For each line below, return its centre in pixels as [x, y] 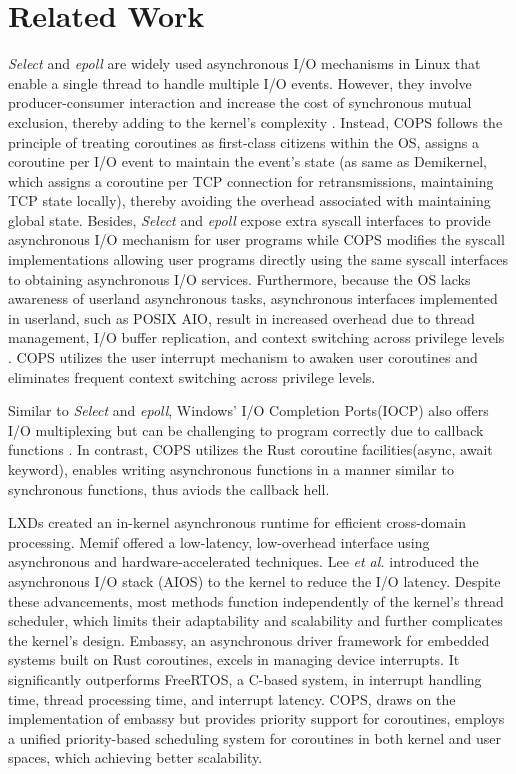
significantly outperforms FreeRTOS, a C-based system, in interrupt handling [245, 678]
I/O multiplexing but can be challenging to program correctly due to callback [246, 429]
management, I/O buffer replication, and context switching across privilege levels [256, 337]
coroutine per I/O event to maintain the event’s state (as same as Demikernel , [247, 161]
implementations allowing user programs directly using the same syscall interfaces [258, 259]
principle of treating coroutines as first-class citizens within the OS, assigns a [244, 141]
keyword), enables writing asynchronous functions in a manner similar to [231, 469]
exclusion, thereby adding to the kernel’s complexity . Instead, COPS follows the [255, 121]
